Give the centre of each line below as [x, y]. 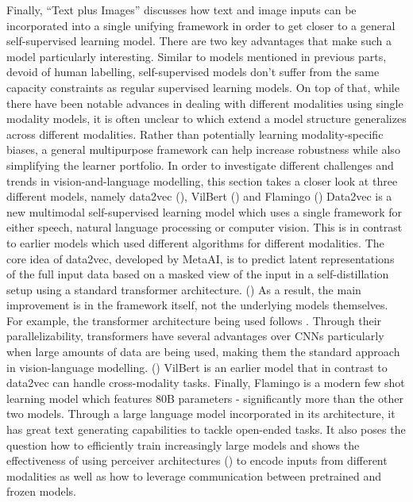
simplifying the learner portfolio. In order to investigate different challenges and [200, 165]
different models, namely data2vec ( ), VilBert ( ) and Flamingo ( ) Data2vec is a [199, 196]
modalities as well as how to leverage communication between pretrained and [194, 475]
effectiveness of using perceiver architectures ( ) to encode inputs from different [197, 460]
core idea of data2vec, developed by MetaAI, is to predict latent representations [201, 258]
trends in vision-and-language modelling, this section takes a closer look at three [202, 180]
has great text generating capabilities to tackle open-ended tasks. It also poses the [206, 429]
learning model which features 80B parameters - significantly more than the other [205, 398]
